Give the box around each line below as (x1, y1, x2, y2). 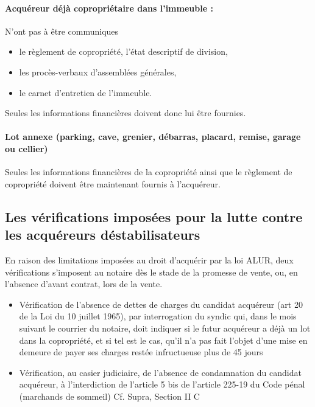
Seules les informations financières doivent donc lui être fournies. (5, 106, 246, 119)
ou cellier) (5, 142, 48, 155)
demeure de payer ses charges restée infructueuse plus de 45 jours (19, 346, 263, 358)
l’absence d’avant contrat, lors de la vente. (5, 277, 163, 290)
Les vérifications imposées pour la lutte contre (5, 207, 303, 226)
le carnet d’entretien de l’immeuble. (19, 86, 152, 99)
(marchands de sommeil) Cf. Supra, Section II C (19, 389, 200, 402)
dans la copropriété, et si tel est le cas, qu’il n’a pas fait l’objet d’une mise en (19, 333, 308, 346)
